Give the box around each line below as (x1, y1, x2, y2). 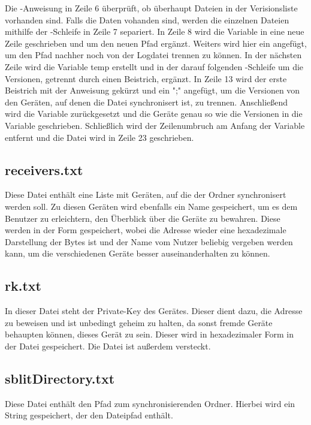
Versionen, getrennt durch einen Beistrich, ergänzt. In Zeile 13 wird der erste (5, 72, 287, 85)
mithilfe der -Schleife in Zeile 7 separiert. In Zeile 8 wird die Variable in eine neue (5, 25, 304, 38)
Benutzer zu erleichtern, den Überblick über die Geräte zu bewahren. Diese (5, 212, 280, 224)
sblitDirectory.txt (5, 369, 115, 387)
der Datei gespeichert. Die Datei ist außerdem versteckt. (5, 339, 211, 352)
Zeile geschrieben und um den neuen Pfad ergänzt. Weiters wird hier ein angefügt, (5, 37, 307, 49)
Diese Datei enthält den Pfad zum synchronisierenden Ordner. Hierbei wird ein (5, 397, 295, 409)
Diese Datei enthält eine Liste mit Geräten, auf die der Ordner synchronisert (5, 188, 286, 201)
